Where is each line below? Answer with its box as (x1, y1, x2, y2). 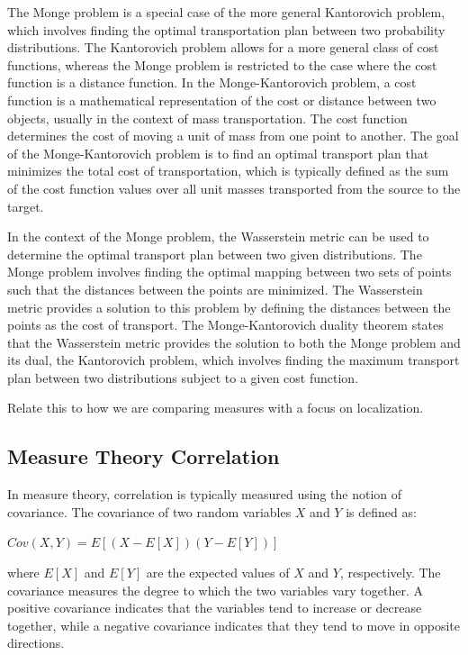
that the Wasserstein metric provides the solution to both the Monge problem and (7, 332, 461, 351)
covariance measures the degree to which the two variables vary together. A (7, 580, 423, 599)
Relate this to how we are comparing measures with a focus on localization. (7, 398, 424, 417)
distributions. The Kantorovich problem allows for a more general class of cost (7, 38, 439, 57)
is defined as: (346, 502, 417, 521)
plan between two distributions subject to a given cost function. (7, 368, 359, 387)
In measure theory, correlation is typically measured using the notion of (7, 485, 402, 504)
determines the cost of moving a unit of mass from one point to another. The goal (7, 126, 459, 145)
